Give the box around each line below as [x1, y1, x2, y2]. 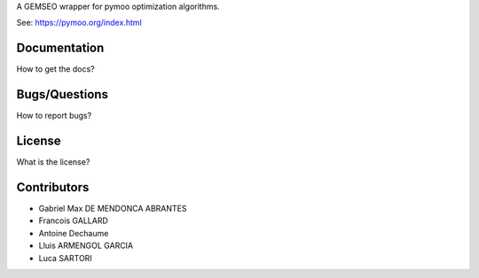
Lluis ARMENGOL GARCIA [38, 240, 134, 251]
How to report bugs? [16, 111, 92, 121]
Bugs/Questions [16, 87, 108, 102]
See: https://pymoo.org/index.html [16, 18, 142, 28]
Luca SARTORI [38, 252, 92, 263]
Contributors [16, 180, 90, 195]
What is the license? [16, 157, 90, 167]
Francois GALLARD [38, 215, 108, 226]
